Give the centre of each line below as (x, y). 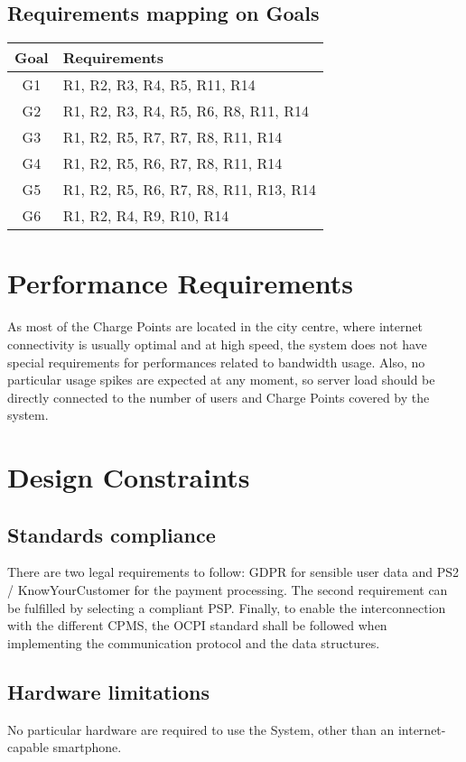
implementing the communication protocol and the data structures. (194, 642)
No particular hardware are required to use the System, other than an (201, 729)
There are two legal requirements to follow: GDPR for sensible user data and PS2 (233, 572)
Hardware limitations (109, 691)
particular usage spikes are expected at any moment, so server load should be (221, 380)
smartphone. (87, 747)
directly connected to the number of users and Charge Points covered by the (219, 397)
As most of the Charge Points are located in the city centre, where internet (215, 326)
